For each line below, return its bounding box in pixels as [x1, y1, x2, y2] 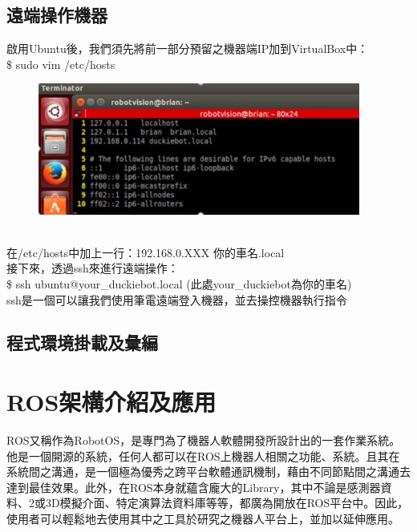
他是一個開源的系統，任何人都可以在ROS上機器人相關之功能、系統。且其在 [6, 447, 400, 464]
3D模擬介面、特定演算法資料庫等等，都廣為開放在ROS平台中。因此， [45, 494, 409, 511]
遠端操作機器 [6, 2, 107, 27]
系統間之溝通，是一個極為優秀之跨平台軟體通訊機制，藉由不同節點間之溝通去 [6, 463, 411, 480]
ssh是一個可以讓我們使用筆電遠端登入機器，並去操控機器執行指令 [6, 291, 347, 308]
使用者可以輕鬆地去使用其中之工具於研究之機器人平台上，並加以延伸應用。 [6, 510, 399, 526]
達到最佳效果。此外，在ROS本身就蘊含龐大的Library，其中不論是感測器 [6, 478, 381, 495]
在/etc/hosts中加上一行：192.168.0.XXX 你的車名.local [6, 244, 285, 260]
